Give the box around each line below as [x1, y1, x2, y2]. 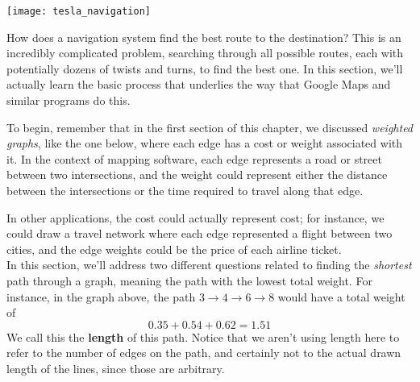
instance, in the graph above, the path [6, 288, 196, 305]
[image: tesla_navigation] [6, 6, 151, 17]
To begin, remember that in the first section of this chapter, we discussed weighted [6, 118, 414, 135]
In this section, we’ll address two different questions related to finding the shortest [6, 256, 412, 273]
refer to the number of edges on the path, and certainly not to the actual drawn [6, 344, 401, 361]
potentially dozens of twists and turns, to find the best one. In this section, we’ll [6, 60, 403, 77]
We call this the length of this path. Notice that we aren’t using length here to [6, 328, 400, 345]
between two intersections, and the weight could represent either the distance [6, 166, 388, 183]
